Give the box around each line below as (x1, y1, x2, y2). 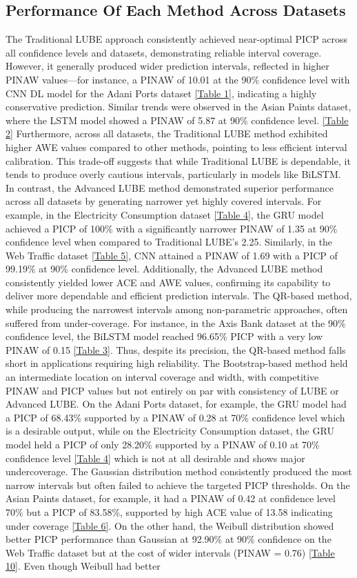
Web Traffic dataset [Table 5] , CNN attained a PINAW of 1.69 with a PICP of (6, 248, 338, 262)
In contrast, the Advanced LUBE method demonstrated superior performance (6, 180, 334, 195)
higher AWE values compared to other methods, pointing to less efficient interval (6, 139, 347, 154)
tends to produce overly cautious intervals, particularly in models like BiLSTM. (6, 167, 341, 181)
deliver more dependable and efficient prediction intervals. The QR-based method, (6, 288, 352, 303)
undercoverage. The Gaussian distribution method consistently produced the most (6, 464, 352, 479)
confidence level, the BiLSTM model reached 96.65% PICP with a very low (6, 329, 323, 343)
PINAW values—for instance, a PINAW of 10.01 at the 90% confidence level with (6, 72, 350, 86)
